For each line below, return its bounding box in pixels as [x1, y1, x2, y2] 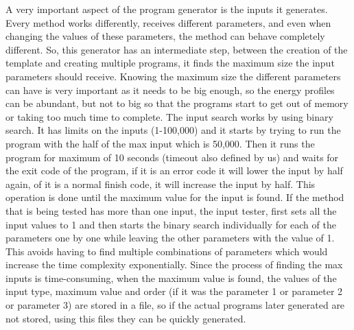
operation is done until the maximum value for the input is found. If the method [5, 190, 344, 204]
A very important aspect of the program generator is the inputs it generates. [5, 2, 328, 16]
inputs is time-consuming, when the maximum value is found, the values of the [5, 270, 337, 285]
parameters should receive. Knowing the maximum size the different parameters [5, 69, 341, 83]
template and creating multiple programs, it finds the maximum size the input [5, 56, 335, 70]
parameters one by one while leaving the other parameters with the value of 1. [5, 231, 335, 245]
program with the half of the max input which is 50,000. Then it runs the [5, 136, 315, 150]
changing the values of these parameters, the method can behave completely [5, 29, 325, 43]
